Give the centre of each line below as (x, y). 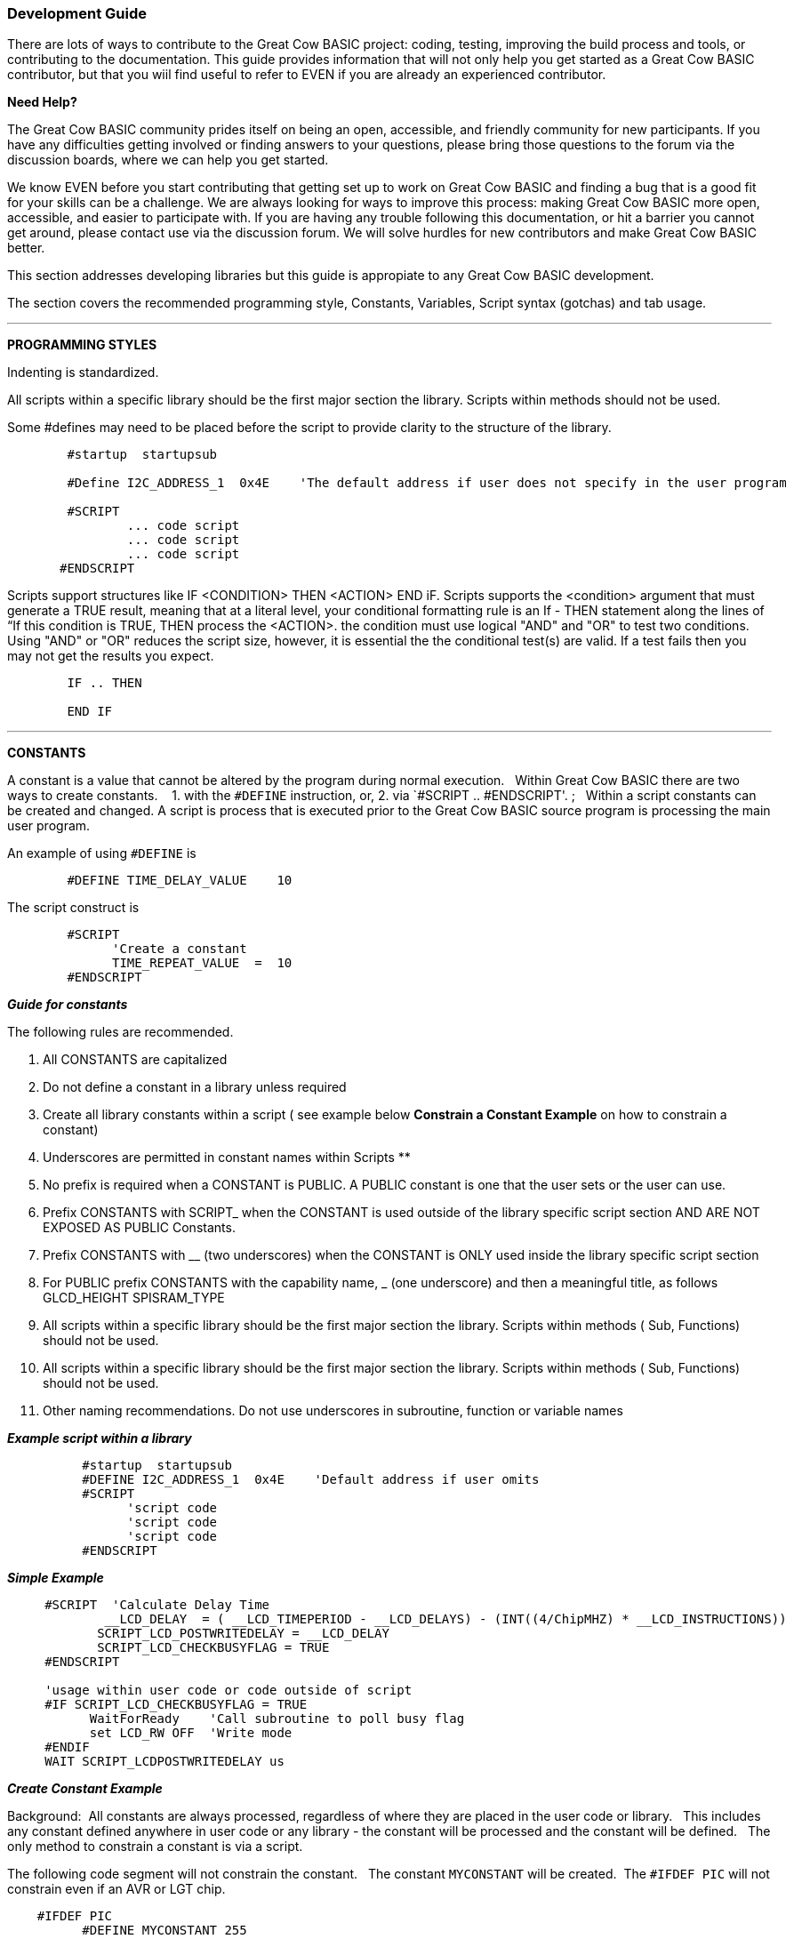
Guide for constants (68, 1005)
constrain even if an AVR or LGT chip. (116, 1889)
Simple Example (56, 1578)
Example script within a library (100, 1438)
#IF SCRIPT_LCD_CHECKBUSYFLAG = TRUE (176, 1705)
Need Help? (42, 102)
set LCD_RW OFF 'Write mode (191, 1733)
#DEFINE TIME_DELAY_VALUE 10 (180, 881)
